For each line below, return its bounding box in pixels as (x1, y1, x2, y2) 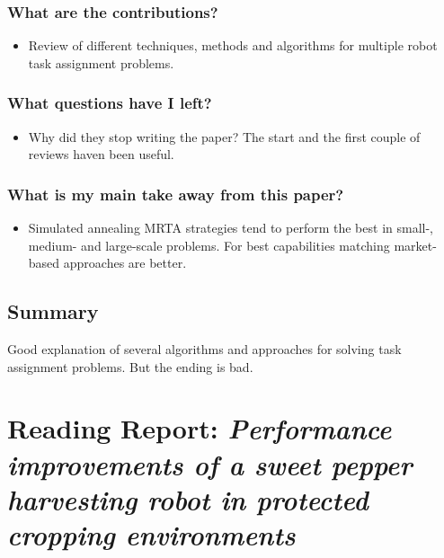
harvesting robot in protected (7, 480, 369, 518)
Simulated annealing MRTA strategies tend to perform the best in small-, (28, 218, 433, 237)
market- (394, 235, 437, 254)
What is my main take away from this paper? (7, 182, 344, 205)
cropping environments (7, 515, 296, 553)
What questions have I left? (7, 92, 212, 114)
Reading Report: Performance (7, 410, 392, 447)
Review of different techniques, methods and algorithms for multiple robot (28, 36, 438, 55)
